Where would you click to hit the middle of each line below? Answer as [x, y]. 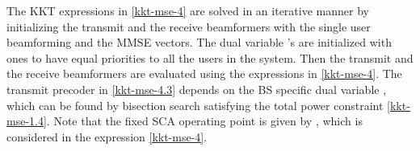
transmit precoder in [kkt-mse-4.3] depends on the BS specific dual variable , [197, 89]
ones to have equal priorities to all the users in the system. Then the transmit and [210, 57]
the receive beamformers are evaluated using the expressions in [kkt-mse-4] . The [204, 73]
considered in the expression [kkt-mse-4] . [107, 136]
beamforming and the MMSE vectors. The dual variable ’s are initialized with [199, 42]
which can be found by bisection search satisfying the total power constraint [195, 105]
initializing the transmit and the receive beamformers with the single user [189, 26]
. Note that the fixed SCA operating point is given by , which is [204, 121]
